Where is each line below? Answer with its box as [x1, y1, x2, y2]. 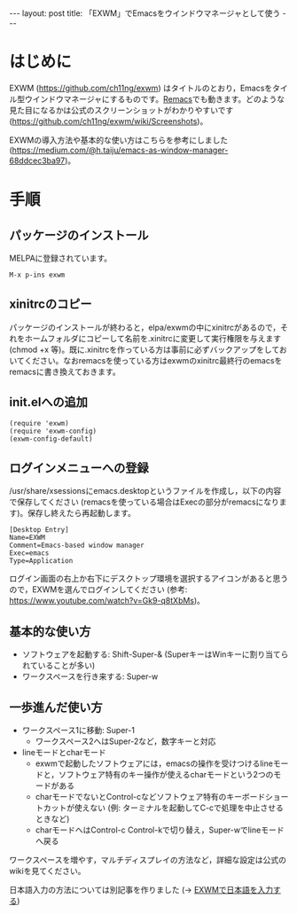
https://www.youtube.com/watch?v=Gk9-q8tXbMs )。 [9, 596, 206, 606]
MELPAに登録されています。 [9, 253, 113, 263]
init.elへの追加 [9, 395, 89, 410]
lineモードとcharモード [21, 747, 106, 757]
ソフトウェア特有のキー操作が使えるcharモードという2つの [59, 769, 274, 779]
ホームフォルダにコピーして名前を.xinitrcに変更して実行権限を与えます [24, 332, 282, 343]
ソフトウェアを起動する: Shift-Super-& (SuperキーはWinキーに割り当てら [21, 649, 289, 660]
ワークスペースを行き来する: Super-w [21, 671, 159, 682]
